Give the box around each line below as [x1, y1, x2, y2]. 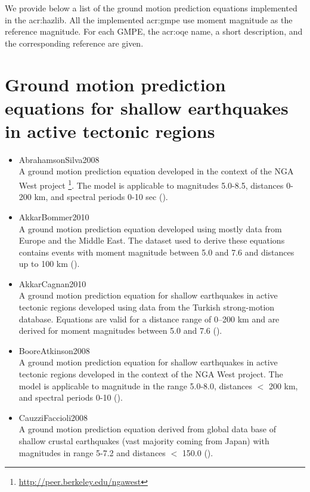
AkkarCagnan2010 [18, 277, 86, 290]
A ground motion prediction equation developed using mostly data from [18, 222, 282, 235]
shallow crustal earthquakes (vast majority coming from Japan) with [18, 435, 269, 447]
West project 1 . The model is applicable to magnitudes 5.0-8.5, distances [18, 177, 284, 191]
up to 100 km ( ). [18, 257, 80, 270]
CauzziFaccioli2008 [18, 411, 88, 423]
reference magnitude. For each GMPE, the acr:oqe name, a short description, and [5, 25, 303, 38]
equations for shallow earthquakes [5, 95, 289, 119]
